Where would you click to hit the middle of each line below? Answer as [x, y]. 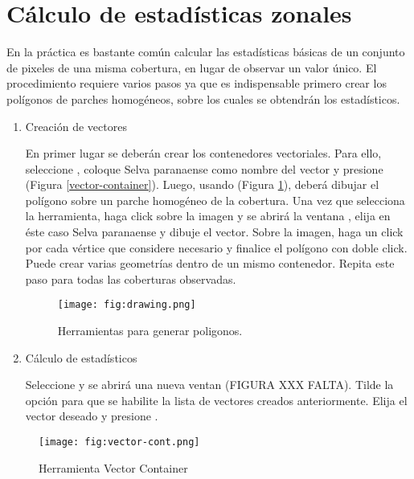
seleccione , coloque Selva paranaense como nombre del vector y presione [204, 168]
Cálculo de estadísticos [81, 357]
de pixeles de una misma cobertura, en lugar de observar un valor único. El [192, 67]
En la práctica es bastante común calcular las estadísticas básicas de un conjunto [206, 52]
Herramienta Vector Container [113, 467]
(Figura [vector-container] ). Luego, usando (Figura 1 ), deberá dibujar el [202, 184]
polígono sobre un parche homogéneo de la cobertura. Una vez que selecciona [215, 200]
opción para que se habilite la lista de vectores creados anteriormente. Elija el [216, 400]
